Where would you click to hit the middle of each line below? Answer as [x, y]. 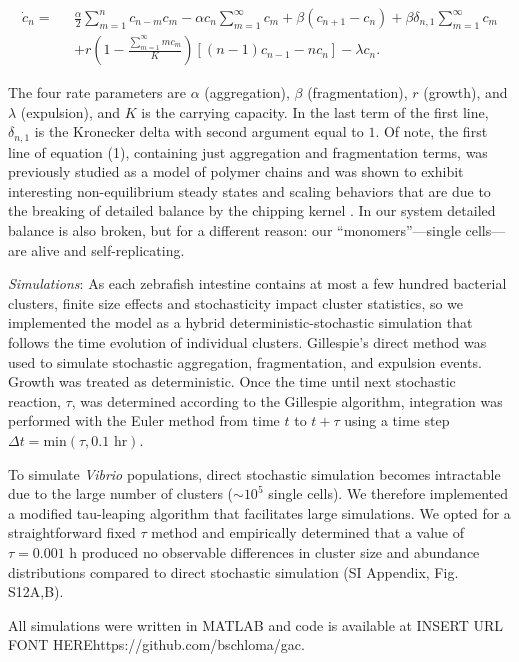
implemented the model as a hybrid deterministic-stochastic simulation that [240, 322]
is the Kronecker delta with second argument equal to [199, 131]
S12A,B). [36, 591]
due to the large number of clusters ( [121, 493]
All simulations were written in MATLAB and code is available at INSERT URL [255, 624]
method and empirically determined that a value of [307, 532]
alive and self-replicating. [108, 249]
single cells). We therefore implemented [388, 493]
